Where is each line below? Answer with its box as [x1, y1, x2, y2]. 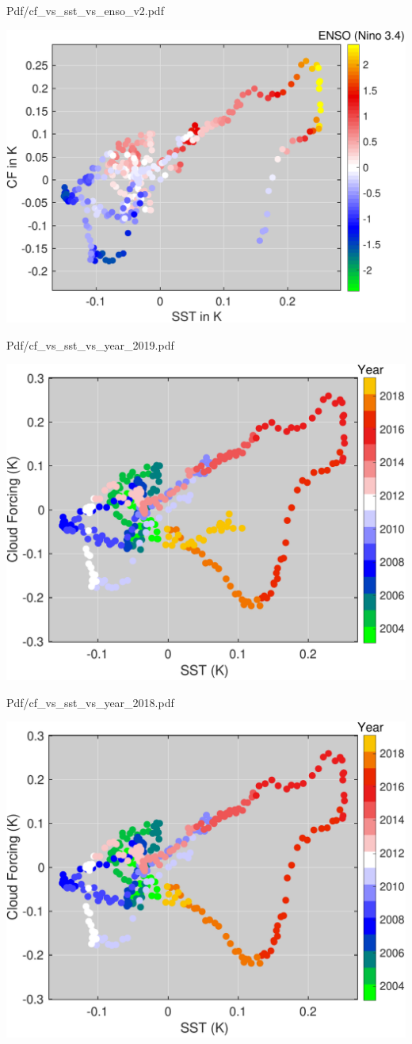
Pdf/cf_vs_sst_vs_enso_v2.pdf [6, 2, 164, 18]
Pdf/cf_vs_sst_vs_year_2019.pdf [6, 336, 174, 353]
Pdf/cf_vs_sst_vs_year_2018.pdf [6, 694, 174, 710]
